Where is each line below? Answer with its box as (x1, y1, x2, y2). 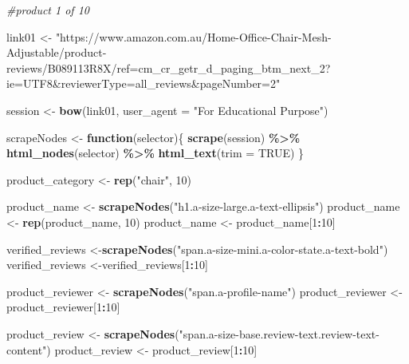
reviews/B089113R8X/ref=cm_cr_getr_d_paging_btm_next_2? (6, 59, 331, 76)
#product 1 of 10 (6, 2, 89, 18)
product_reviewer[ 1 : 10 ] (6, 299, 120, 315)
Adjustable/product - (6, 44, 107, 61)
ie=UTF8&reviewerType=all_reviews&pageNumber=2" (6, 75, 281, 92)
